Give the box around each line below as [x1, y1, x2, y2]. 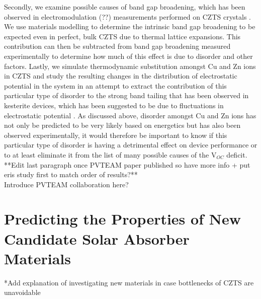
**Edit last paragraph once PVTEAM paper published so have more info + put [4, 159, 250, 170]
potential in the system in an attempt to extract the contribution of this [4, 80, 227, 91]
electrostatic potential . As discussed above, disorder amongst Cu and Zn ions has [4, 110, 256, 120]
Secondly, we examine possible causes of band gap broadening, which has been [4, 2, 245, 12]
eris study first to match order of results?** [4, 169, 138, 180]
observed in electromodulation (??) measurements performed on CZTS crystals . [4, 11, 251, 22]
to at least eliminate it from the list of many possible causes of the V [4, 149, 217, 160]
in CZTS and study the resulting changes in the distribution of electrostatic [4, 70, 237, 81]
